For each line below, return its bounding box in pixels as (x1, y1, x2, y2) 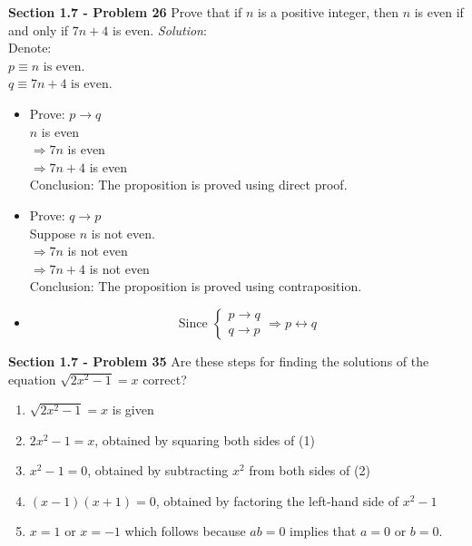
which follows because (124, 522, 246, 541)
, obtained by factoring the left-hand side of (155, 491, 398, 510)
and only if (8, 20, 69, 39)
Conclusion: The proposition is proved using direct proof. (29, 175, 348, 194)
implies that (290, 522, 357, 541)
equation (8, 369, 56, 388)
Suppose (29, 223, 76, 242)
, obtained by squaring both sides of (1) (94, 430, 315, 449)
